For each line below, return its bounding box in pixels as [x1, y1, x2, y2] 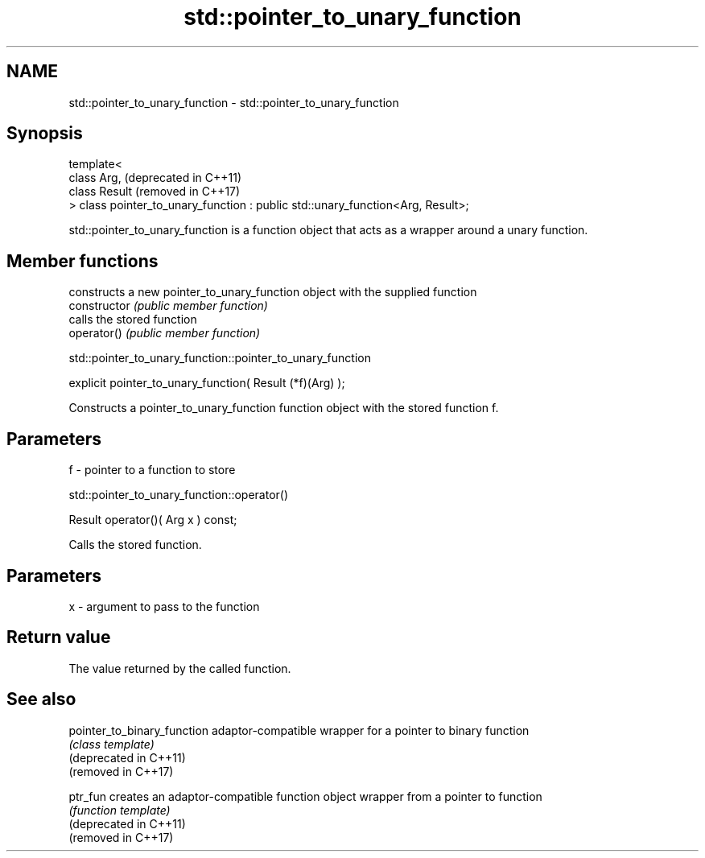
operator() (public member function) [68, 326, 261, 340]
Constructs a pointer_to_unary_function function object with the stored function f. [68, 401, 499, 415]
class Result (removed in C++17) [68, 184, 241, 199]
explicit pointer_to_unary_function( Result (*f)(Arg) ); [68, 376, 345, 390]
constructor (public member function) [68, 299, 268, 313]
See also [6, 689, 76, 710]
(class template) [68, 736, 155, 751]
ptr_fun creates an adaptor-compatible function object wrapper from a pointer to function [68, 789, 542, 803]
